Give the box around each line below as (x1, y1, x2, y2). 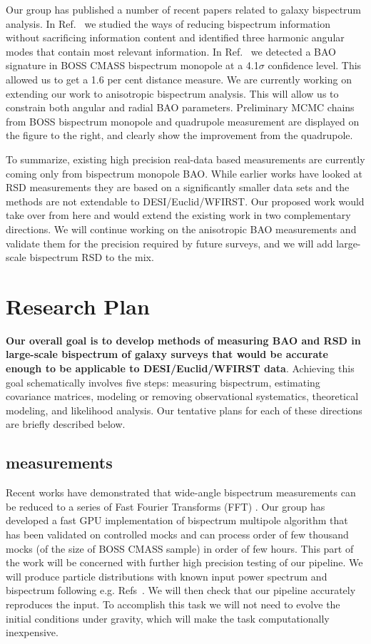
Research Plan (6, 291, 150, 320)
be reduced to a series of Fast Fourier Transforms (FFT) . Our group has (6, 499, 325, 513)
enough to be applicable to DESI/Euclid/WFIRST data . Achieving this (6, 361, 355, 375)
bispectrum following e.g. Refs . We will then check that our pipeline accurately (6, 583, 356, 598)
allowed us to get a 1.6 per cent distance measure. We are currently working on (6, 71, 352, 86)
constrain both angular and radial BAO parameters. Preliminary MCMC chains (6, 100, 355, 115)
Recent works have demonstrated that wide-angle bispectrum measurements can (6, 485, 356, 500)
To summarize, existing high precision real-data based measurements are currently (6, 151, 365, 166)
